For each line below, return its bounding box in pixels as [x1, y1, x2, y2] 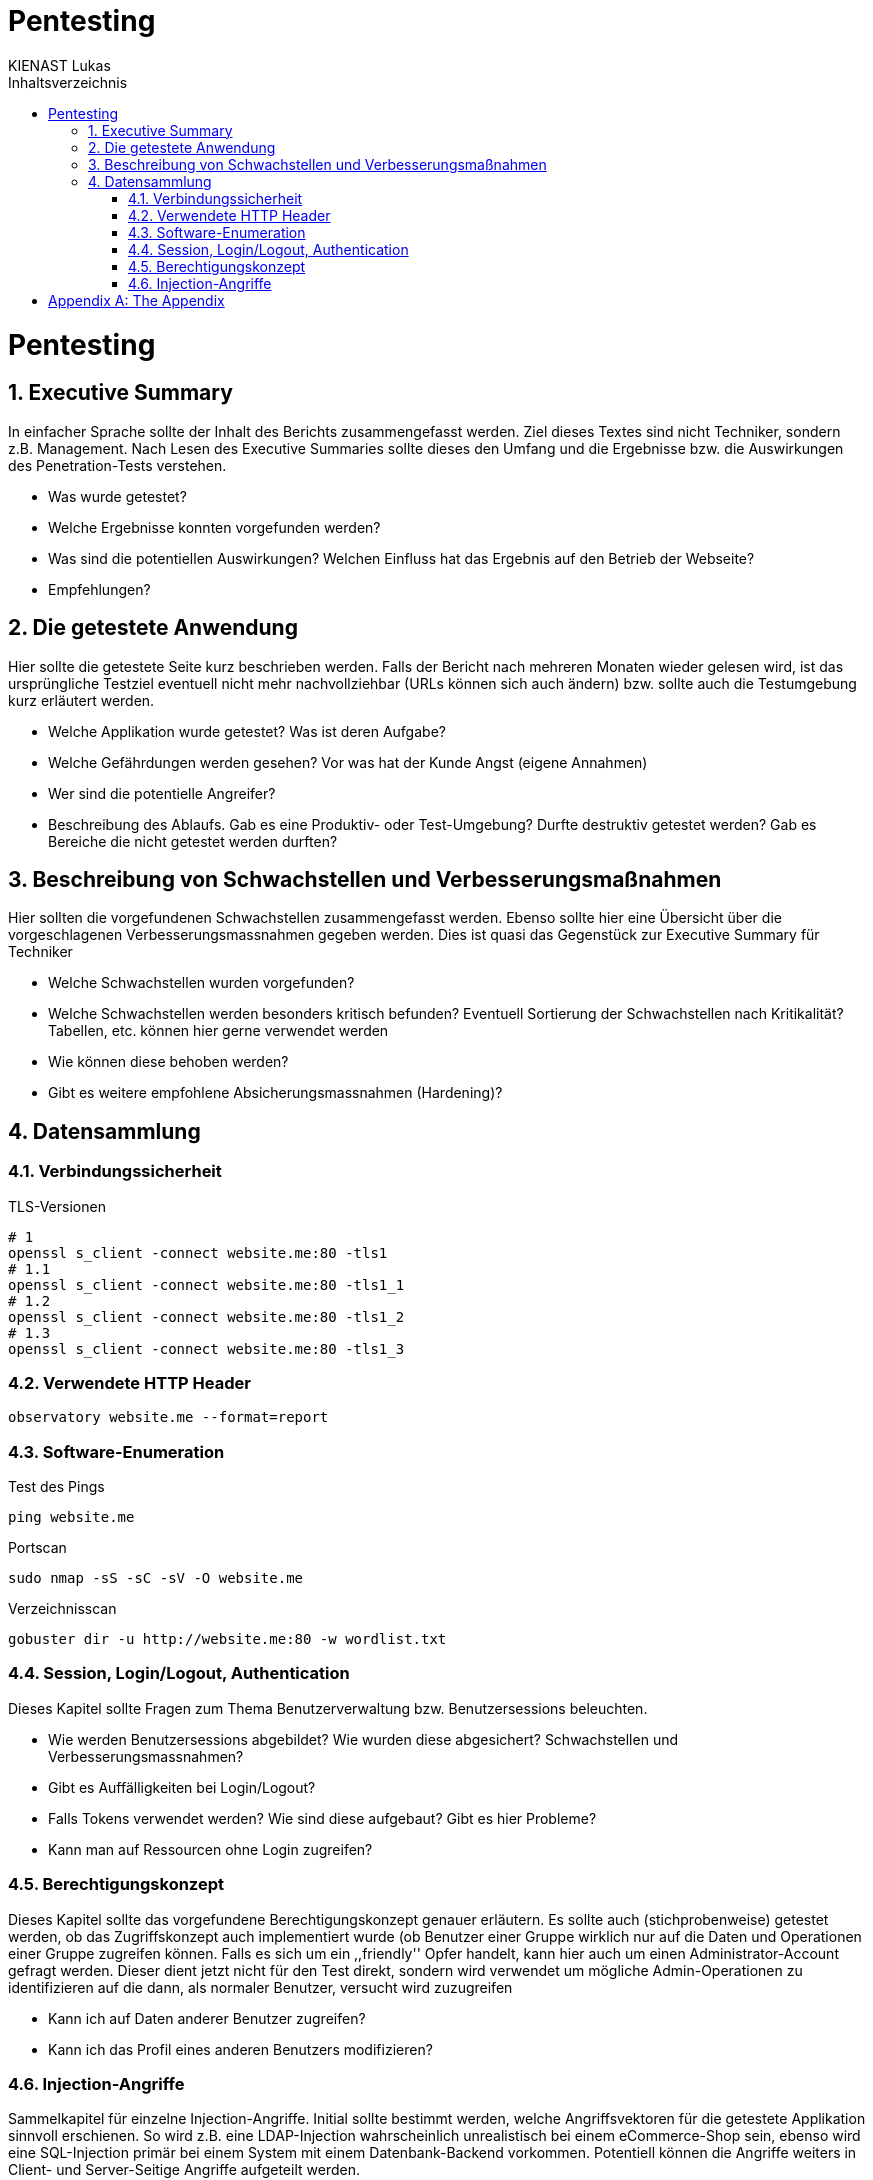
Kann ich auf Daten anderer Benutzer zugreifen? [48, 2009, 366, 2027]
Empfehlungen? [48, 580, 151, 598]
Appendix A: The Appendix [48, 291, 225, 309]
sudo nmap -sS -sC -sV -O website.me [8, 1570, 304, 1587]
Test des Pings [8, 1478, 105, 1496]
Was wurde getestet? [48, 487, 187, 505]
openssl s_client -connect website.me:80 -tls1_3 [8, 1340, 405, 1357]
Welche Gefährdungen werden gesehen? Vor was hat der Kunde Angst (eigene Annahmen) [48, 753, 648, 771]
